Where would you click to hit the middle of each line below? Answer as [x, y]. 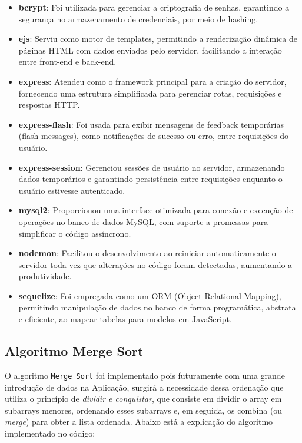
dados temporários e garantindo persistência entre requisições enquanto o [150, 179]
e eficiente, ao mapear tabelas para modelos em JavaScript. [125, 319]
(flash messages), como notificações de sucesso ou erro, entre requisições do [153, 136]
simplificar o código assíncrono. [75, 233]
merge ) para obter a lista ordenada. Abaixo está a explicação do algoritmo [139, 421]
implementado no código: [50, 433]
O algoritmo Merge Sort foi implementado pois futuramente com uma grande [145, 375]
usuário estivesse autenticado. [72, 190]
